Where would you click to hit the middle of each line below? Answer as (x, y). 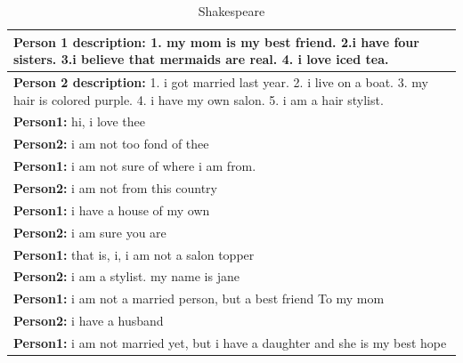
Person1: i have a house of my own (112, 210)
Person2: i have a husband (89, 321)
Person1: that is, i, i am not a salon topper (134, 254)
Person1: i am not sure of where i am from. (135, 166)
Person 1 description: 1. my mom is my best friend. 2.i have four (216, 41)
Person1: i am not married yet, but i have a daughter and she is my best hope (230, 342)
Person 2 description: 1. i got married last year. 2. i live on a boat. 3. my (221, 82)
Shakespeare (231, 11)
